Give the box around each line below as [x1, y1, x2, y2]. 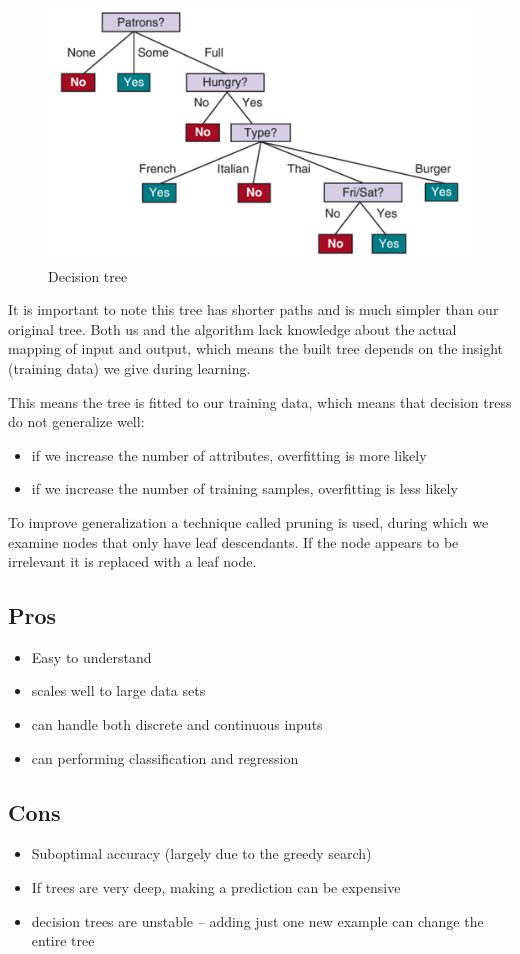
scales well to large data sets [31, 680, 206, 701]
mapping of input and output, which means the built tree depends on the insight [8, 338, 503, 359]
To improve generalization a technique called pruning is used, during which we [8, 511, 489, 532]
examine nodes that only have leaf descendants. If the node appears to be [8, 531, 459, 552]
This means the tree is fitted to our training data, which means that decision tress [8, 391, 512, 412]
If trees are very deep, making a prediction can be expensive [31, 877, 401, 898]
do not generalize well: [8, 411, 145, 432]
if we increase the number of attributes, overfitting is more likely [31, 444, 427, 465]
